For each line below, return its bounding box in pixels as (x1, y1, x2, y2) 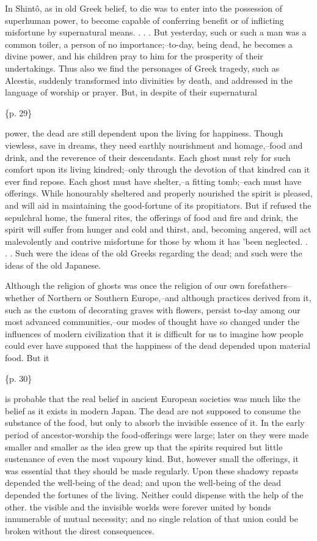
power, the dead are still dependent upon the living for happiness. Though (5, 127, 283, 140)
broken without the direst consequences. (5, 524, 155, 537)
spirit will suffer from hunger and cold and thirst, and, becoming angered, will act (5, 223, 312, 236)
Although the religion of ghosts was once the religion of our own (5, 279, 245, 292)
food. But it (5, 351, 49, 364)
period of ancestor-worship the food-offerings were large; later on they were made (5, 428, 309, 441)
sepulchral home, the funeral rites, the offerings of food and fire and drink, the (5, 211, 298, 223)
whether (5, 291, 35, 304)
